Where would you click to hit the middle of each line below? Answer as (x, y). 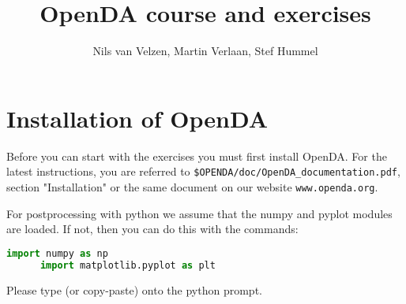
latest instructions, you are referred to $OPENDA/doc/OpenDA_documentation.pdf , (203, 171)
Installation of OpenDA (137, 118)
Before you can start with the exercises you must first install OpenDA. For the (197, 156)
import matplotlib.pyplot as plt (128, 265)
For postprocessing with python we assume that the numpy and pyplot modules (199, 213)
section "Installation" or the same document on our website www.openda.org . (192, 186)
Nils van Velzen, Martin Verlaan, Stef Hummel (205, 51)
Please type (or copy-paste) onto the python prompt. (134, 289)
